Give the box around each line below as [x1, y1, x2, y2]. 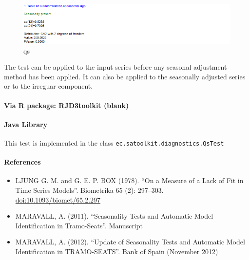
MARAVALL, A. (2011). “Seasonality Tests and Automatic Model [15, 211, 213, 221]
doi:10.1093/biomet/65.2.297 [15, 194, 101, 204]
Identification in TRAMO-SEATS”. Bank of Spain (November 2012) [15, 246, 218, 256]
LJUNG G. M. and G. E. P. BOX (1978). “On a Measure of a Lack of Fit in [15, 175, 244, 186]
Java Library [4, 119, 48, 129]
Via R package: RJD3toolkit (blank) [4, 100, 129, 110]
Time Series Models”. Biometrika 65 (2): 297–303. [15, 185, 164, 195]
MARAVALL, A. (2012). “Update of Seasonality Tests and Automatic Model [15, 237, 245, 247]
